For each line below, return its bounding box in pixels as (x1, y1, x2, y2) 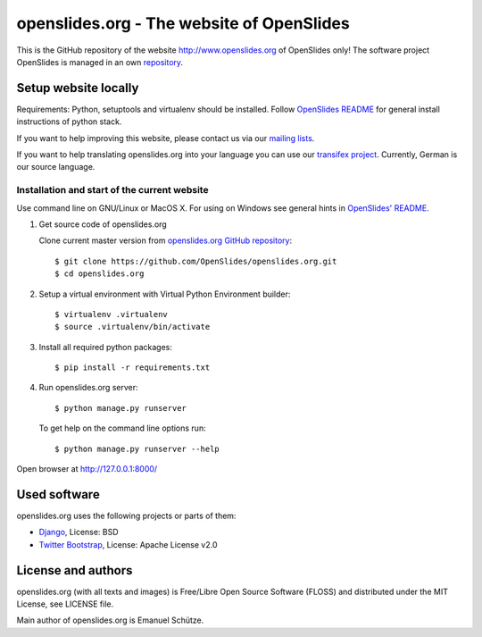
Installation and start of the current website (16, 184, 209, 197)
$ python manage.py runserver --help (54, 443, 220, 454)
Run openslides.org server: (38, 382, 138, 393)
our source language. (16, 162, 96, 172)
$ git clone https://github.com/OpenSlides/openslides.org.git (54, 256, 337, 266)
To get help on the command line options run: (38, 423, 206, 433)
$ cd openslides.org (54, 269, 145, 279)
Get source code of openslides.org (38, 219, 167, 230)
